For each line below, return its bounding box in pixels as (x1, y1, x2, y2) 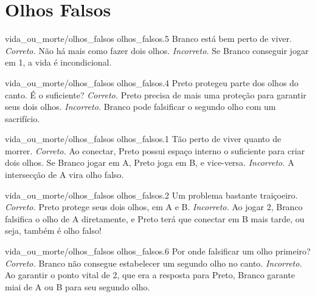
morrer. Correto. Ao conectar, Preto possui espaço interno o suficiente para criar (5, 144, 305, 157)
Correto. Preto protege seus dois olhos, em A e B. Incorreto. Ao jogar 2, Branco (5, 200, 303, 213)
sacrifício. (5, 112, 40, 125)
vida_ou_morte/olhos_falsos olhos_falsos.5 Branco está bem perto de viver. (5, 32, 292, 45)
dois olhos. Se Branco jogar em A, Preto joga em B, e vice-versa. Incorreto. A (5, 156, 294, 169)
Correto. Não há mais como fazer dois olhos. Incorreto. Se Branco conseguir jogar (5, 44, 309, 56)
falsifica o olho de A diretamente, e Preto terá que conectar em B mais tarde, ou (5, 212, 305, 225)
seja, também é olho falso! (5, 224, 102, 237)
